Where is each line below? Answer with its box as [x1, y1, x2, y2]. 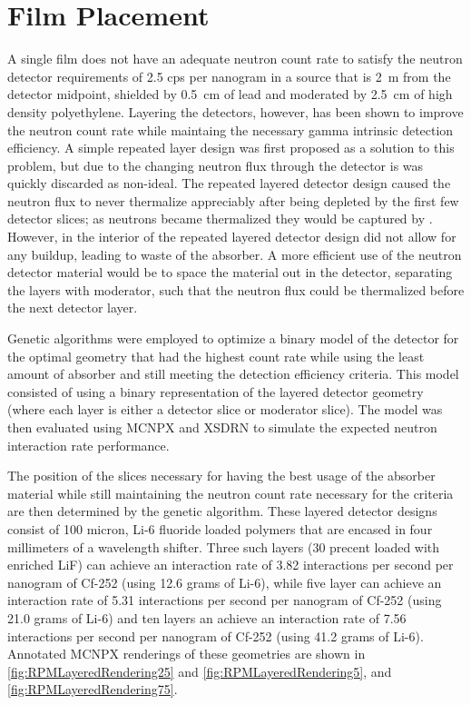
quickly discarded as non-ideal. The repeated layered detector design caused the [7, 174, 451, 193]
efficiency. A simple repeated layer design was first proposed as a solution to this [7, 138, 455, 157]
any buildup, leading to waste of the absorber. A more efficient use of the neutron [7, 244, 462, 263]
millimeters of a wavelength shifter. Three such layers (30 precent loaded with [7, 537, 440, 556]
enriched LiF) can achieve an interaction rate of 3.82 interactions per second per [7, 555, 454, 574]
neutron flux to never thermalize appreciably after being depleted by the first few [7, 191, 459, 210]
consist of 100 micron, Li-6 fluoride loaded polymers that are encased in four [7, 519, 433, 538]
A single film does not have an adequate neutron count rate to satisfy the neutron [7, 49, 463, 68]
